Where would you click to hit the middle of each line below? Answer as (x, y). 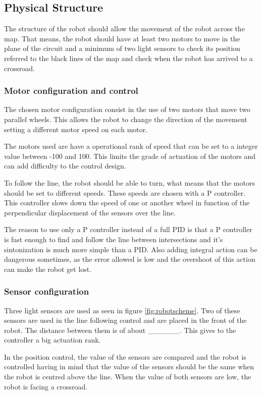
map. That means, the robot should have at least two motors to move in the (122, 38)
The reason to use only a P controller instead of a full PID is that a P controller (128, 229)
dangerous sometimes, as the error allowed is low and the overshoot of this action (130, 259)
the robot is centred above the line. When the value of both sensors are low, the (128, 377)
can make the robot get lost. (48, 269)
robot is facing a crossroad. (46, 386)
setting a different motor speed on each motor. (76, 129)
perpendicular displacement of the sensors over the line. (90, 212)
